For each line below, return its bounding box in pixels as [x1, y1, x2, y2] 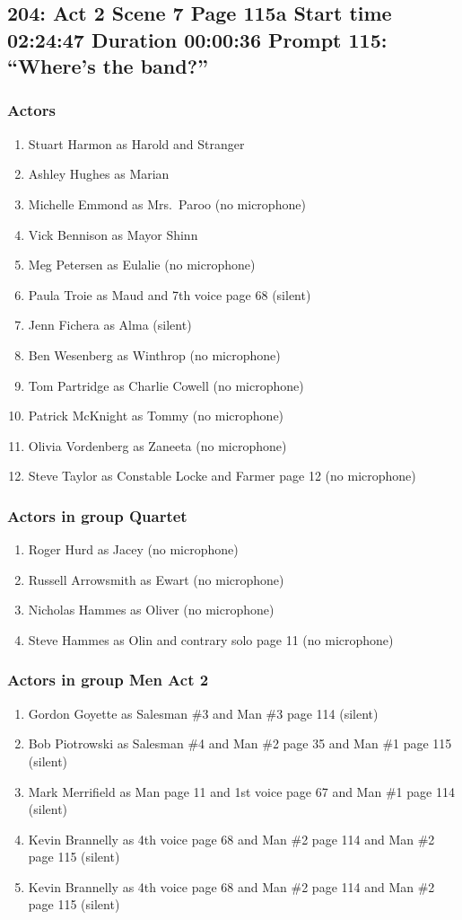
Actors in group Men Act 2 [7, 668, 209, 691]
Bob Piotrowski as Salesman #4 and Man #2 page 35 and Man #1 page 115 [28, 734, 452, 753]
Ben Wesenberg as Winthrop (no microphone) [28, 345, 281, 364]
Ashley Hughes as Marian [28, 164, 170, 183]
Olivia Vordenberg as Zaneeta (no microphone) [28, 436, 287, 455]
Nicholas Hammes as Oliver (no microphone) [28, 600, 275, 619]
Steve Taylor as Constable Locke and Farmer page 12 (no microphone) [28, 466, 416, 485]
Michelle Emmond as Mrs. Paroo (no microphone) [28, 194, 306, 213]
